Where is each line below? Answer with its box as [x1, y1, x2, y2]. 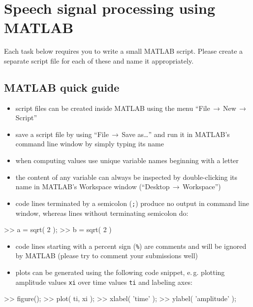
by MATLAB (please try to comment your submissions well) [15, 250, 198, 261]
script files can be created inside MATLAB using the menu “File [15, 102, 210, 113]
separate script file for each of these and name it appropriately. [4, 55, 194, 66]
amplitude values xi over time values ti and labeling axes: [15, 276, 192, 287]
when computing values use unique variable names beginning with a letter [15, 155, 239, 166]
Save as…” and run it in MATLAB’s [122, 129, 230, 139]
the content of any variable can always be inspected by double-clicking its [15, 171, 237, 182]
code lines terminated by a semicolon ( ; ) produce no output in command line [15, 198, 249, 208]
